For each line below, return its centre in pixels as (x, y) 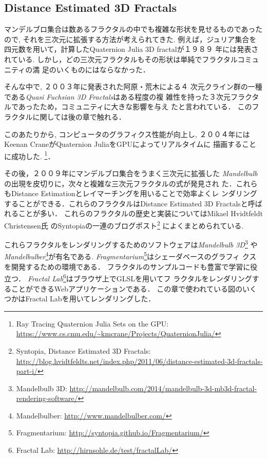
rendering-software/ (47, 398)
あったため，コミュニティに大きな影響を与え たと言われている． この (135, 107)
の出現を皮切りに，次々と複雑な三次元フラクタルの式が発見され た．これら (131, 183)
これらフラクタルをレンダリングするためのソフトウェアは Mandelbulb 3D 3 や (131, 244)
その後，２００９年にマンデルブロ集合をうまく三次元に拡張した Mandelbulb (131, 173)
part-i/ (27, 371)
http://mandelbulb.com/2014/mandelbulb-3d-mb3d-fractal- (163, 388)
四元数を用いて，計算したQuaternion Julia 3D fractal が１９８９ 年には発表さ (131, 49)
